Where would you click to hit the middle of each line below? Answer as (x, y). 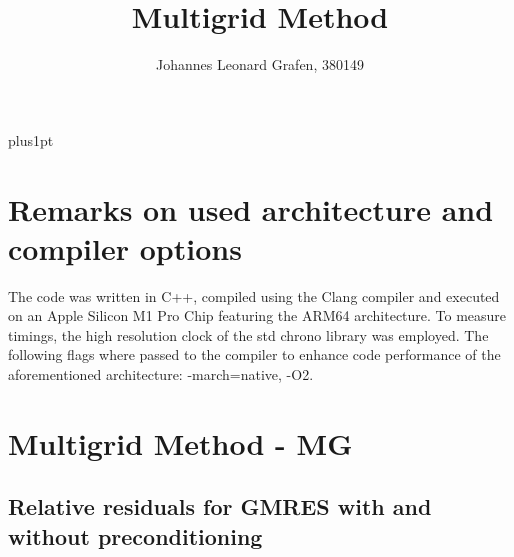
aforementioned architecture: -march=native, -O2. (161, 374)
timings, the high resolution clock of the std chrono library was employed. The (248, 334)
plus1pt (31, 139)
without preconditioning (135, 535)
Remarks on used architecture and (251, 208)
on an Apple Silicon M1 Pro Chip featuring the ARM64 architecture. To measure (257, 315)
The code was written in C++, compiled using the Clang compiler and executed (254, 295)
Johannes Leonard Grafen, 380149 (260, 64)
